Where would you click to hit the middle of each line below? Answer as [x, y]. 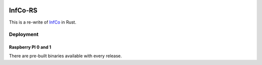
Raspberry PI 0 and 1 [30, 47]
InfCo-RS [23, 10]
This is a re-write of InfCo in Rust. [43, 22]
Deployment [24, 35]
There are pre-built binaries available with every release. [65, 56]
